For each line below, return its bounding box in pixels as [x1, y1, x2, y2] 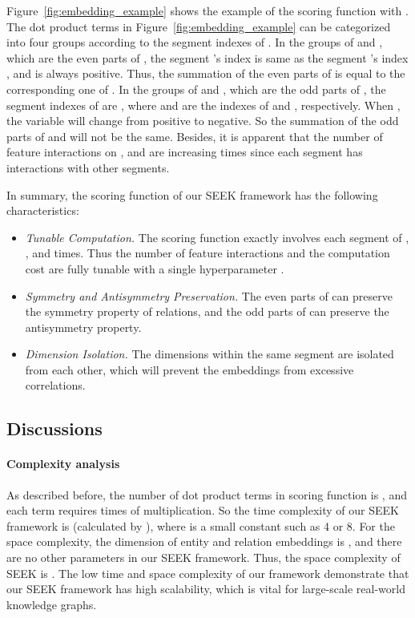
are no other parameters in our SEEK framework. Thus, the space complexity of [6, 549, 401, 566]
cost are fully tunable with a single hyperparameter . [25, 260, 284, 277]
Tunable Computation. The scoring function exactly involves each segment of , [25, 228, 409, 245]
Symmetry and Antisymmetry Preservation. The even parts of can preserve [25, 287, 393, 304]
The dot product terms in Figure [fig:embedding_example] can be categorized [6, 18, 391, 34]
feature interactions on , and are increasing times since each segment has [6, 143, 363, 160]
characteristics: [6, 202, 79, 219]
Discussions [6, 416, 103, 441]
